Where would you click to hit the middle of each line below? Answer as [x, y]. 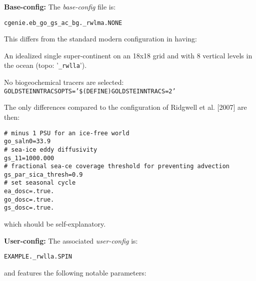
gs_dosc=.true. [29, 208]
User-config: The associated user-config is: [71, 240]
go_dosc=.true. [29, 199]
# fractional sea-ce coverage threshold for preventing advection [117, 166]
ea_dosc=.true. [29, 191]
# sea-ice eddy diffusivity [51, 149]
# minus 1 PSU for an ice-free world [67, 133]
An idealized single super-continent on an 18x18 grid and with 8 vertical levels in [128, 55]
